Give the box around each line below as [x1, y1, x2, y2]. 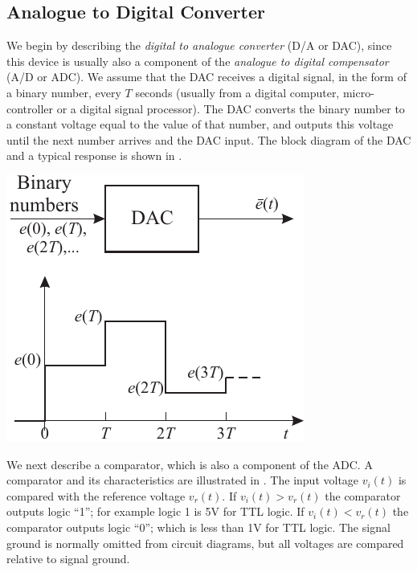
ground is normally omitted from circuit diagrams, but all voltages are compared [6, 534, 404, 551]
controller [6, 100, 54, 116]
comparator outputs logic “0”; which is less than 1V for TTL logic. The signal [6, 518, 390, 535]
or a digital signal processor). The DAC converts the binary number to [56, 100, 405, 116]
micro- [342, 84, 374, 100]
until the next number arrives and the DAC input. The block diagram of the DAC [6, 131, 411, 148]
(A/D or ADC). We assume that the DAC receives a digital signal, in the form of [6, 68, 407, 85]
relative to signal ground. [6, 550, 130, 567]
